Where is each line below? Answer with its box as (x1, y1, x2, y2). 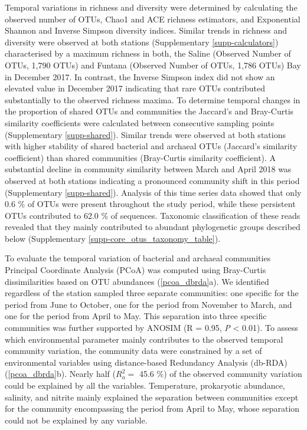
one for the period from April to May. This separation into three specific (5, 310, 267, 322)
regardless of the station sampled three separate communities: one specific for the (5, 287, 299, 299)
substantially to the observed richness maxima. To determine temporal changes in (5, 93, 301, 106)
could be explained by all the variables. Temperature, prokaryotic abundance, (5, 379, 285, 391)
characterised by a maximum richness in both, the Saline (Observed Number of (5, 47, 291, 60)
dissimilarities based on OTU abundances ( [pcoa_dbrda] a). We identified (5, 275, 269, 287)
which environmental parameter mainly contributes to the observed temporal (5, 333, 283, 345)
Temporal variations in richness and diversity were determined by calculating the (5, 1, 298, 13)
